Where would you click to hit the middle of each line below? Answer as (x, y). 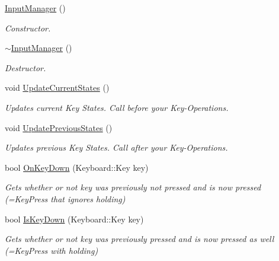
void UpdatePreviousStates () (59, 127)
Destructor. (25, 67)
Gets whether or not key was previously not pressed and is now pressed (133, 187)
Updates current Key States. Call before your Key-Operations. (117, 107)
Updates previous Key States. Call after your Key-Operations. (116, 147)
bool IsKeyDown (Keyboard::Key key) (74, 219)
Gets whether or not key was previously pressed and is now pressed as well (139, 239)
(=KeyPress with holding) (52, 250)
